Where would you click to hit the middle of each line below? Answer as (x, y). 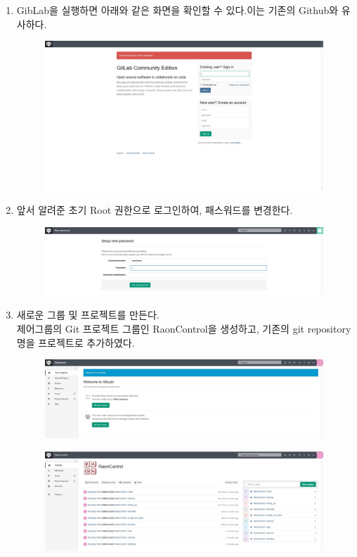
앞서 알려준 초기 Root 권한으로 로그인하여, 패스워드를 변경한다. (155, 210)
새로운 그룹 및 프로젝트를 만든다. (88, 315)
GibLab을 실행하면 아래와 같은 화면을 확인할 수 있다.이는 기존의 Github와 (177, 10)
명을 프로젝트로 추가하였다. (76, 342)
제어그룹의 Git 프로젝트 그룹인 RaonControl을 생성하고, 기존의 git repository (184, 329)
